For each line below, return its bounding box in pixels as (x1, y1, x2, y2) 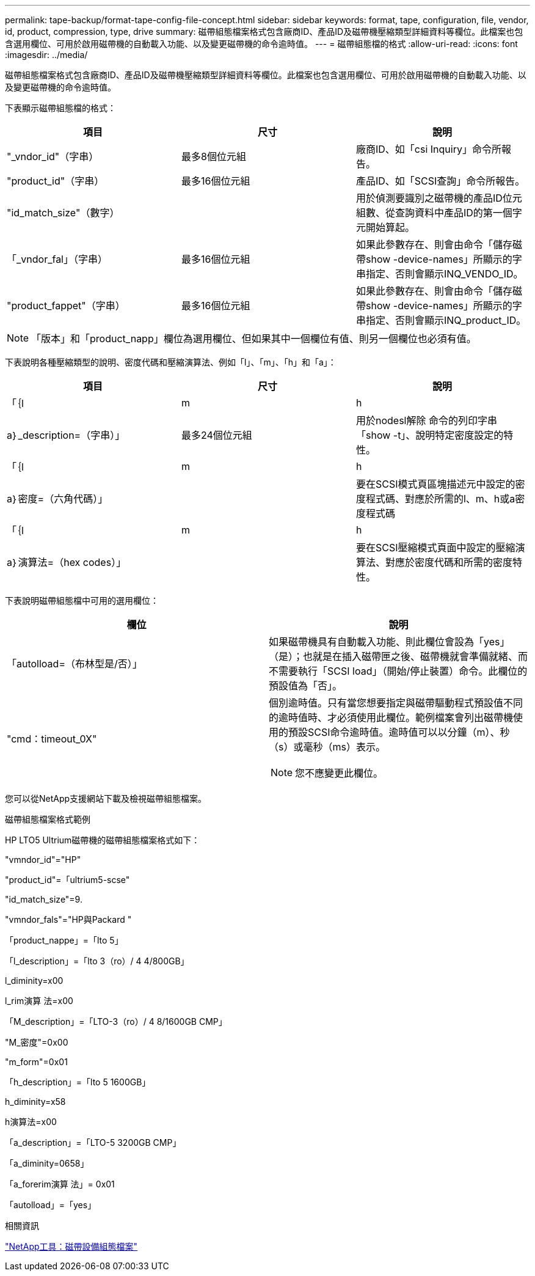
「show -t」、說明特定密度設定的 (355, 429, 504, 441)
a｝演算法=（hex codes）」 (7, 556, 126, 568)
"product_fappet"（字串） (7, 299, 125, 312)
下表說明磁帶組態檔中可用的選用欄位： (5, 595, 159, 606)
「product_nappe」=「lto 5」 (5, 935, 123, 945)
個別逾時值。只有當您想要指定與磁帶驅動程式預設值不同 (269, 697, 523, 709)
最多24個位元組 (181, 429, 252, 441)
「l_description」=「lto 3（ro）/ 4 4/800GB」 (5, 956, 189, 966)
